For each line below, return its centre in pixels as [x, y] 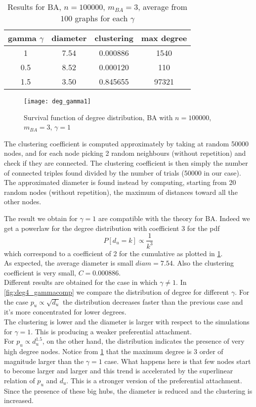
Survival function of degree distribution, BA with [98, 117]
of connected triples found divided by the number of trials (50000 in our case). [123, 172]
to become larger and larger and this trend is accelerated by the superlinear [119, 371]
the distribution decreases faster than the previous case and [153, 301]
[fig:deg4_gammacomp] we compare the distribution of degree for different [117, 292]
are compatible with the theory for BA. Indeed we [174, 218]
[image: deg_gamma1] [58, 101]
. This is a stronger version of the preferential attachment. [154, 380]
